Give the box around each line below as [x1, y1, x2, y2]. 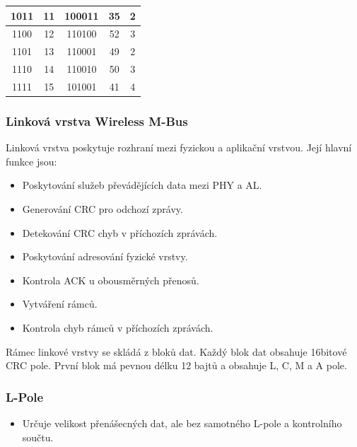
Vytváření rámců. [22, 296, 98, 311]
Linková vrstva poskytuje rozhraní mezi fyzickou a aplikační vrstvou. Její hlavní [6, 140, 352, 155]
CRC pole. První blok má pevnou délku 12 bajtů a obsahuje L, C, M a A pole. [6, 358, 347, 373]
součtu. [22, 429, 54, 444]
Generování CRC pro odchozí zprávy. [22, 201, 183, 216]
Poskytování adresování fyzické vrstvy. [22, 249, 188, 264]
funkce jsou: [6, 153, 57, 168]
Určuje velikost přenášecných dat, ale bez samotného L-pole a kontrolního [22, 415, 342, 430]
